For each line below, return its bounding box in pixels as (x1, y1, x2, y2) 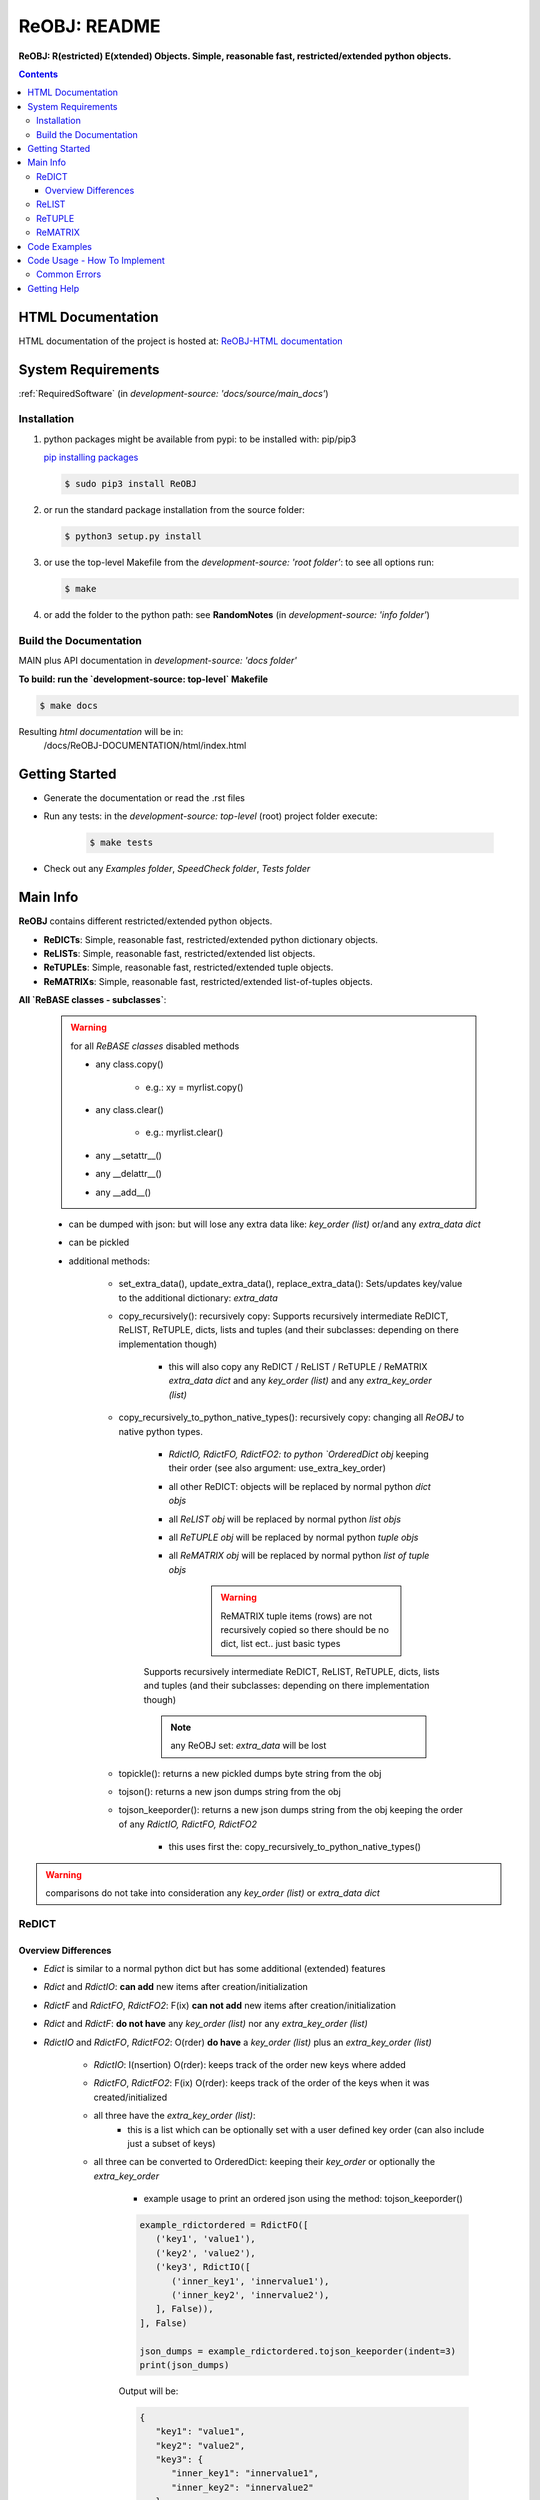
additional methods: (68, 1255, 150, 1267)
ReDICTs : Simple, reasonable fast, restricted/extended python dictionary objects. (43, 933, 379, 945)
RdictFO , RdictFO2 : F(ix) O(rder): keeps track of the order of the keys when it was (93, 2077, 430, 2089)
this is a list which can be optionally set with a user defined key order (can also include (127, 2123, 485, 2135)
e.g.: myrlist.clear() (145, 1126, 224, 1139)
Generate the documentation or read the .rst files (43, 791, 245, 804)
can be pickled (68, 1236, 130, 1249)
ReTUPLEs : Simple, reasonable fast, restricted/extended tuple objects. (43, 961, 334, 974)
